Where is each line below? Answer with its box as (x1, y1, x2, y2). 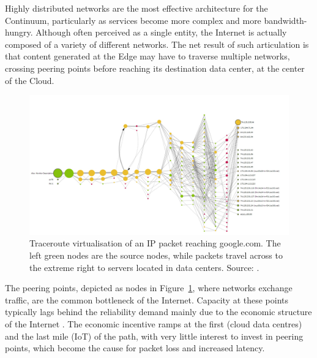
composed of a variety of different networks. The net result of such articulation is (5, 37, 309, 50)
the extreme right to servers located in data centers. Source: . (29, 261, 259, 273)
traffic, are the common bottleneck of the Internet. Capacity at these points (5, 293, 289, 306)
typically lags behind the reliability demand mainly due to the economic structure (5, 305, 312, 318)
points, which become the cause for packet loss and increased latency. (5, 341, 265, 354)
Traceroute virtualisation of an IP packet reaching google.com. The (29, 237, 281, 249)
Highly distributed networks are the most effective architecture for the (5, 2, 268, 14)
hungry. (5, 26, 33, 39)
